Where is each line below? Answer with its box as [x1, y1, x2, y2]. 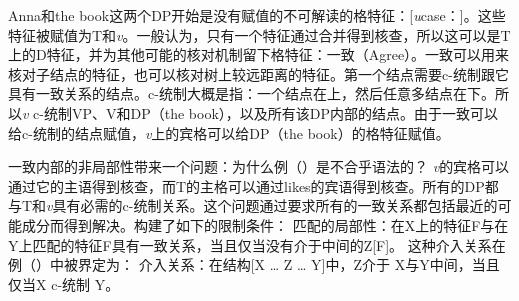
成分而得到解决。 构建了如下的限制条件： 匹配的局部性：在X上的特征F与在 [21, 214, 509, 235]
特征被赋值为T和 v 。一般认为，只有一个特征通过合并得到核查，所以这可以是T [8, 24, 511, 45]
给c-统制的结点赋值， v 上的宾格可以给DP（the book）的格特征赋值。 [8, 122, 450, 143]
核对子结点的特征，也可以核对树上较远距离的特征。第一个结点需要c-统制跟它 [8, 63, 509, 84]
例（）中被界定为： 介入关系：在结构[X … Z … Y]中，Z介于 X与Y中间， [8, 254, 472, 275]
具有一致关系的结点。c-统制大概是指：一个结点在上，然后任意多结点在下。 [8, 83, 495, 104]
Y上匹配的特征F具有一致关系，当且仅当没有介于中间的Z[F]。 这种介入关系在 [8, 234, 506, 255]
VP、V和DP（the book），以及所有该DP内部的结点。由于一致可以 [71, 102, 499, 123]
